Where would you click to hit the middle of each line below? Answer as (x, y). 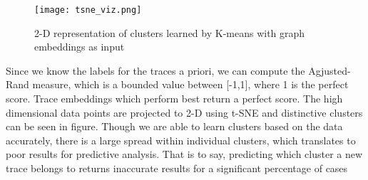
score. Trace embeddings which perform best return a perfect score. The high (174, 99)
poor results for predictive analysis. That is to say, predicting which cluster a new (184, 154)
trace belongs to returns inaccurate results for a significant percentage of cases (177, 168)
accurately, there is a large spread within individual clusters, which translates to (181, 140)
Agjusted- (329, 70)
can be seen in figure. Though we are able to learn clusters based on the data (174, 126)
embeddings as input (80, 47)
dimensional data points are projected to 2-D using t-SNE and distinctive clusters (184, 112)
